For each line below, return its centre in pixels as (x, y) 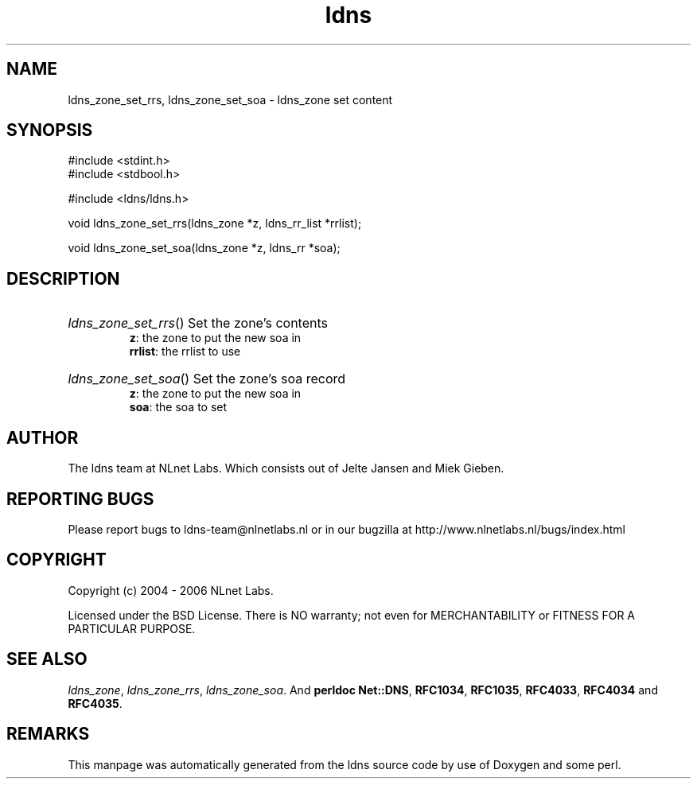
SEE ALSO (47, 659)
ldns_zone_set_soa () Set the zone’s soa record (207, 379)
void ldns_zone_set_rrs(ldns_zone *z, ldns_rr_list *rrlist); (215, 223)
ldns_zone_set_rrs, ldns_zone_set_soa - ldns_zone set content (230, 99)
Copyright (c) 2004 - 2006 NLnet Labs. (171, 590)
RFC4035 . (95, 703)
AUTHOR (43, 437)
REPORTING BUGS (80, 499)
